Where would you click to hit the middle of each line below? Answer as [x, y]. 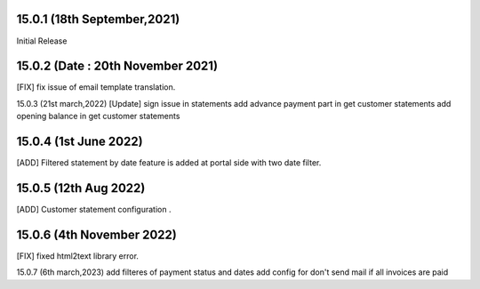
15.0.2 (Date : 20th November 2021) [117, 66]
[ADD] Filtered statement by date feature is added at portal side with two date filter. [169, 163]
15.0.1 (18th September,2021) [98, 19]
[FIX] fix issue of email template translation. [96, 87]
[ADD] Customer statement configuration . [94, 210]
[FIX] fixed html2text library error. [78, 256]
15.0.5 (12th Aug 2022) [81, 188]
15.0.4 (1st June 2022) [80, 142]
